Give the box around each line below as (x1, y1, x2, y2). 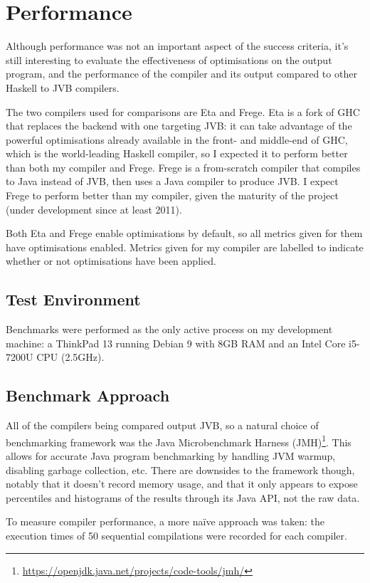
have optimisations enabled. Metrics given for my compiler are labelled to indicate (6, 239, 364, 254)
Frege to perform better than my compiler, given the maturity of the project (6, 188, 339, 203)
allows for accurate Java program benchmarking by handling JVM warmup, (6, 448, 336, 463)
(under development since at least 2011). (6, 201, 182, 216)
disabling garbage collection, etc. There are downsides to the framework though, (6, 462, 355, 477)
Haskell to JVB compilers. (6, 80, 120, 95)
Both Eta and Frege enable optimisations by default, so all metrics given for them (6, 226, 363, 241)
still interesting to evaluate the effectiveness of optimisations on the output (6, 52, 332, 67)
